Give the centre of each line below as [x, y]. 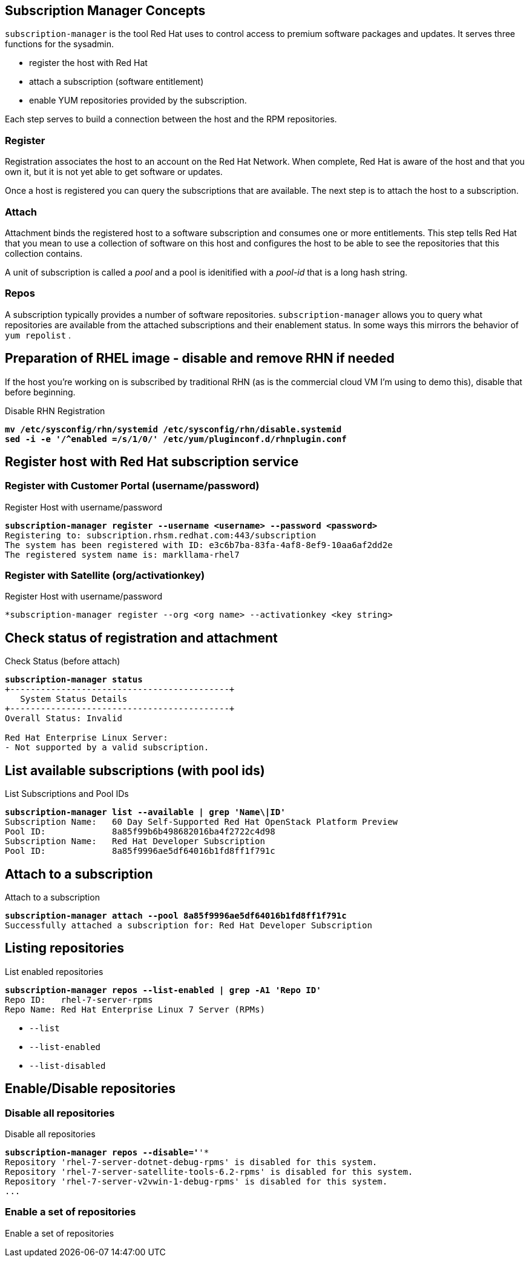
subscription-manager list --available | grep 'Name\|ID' [145, 812]
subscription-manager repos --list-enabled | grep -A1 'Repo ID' [163, 990]
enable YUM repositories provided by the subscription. [138, 101]
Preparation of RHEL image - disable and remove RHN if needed [200, 358]
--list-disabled [67, 1065]
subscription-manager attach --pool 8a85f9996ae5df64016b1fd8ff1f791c [176, 916]
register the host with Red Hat [88, 63]
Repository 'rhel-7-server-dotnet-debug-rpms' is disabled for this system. [191, 1162]
